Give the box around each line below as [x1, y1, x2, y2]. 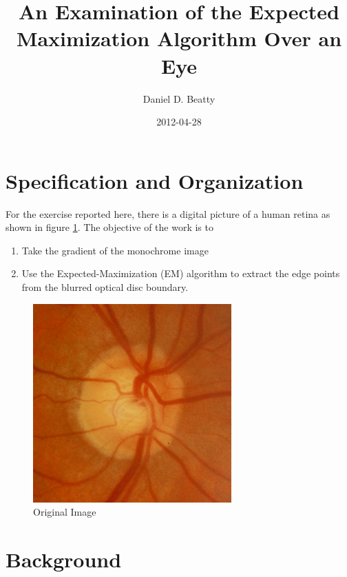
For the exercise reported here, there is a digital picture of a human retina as [6, 206, 330, 221]
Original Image [33, 505, 96, 519]
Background [6, 545, 122, 573]
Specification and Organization [6, 166, 304, 194]
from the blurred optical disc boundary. [21, 280, 189, 294]
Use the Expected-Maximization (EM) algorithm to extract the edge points [21, 266, 340, 281]
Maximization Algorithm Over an [16, 24, 342, 52]
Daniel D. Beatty [143, 91, 215, 105]
